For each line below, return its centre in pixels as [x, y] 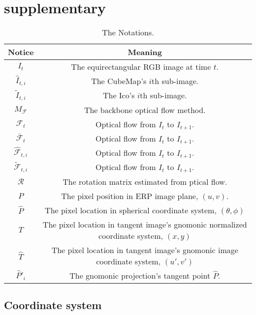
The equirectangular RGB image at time [141, 67]
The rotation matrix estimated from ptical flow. [145, 181]
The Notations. [128, 32]
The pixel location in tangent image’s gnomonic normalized [145, 224]
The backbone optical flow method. [145, 110]
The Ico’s [119, 95]
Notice [21, 52]
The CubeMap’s [119, 81]
